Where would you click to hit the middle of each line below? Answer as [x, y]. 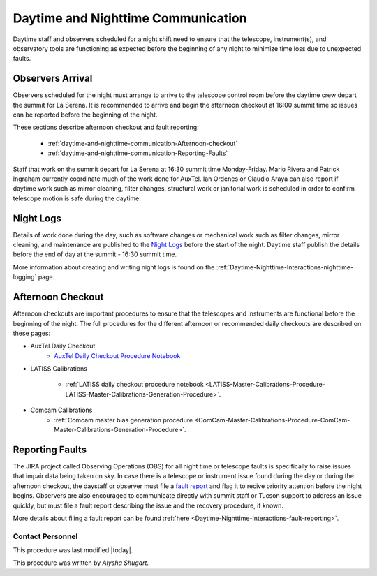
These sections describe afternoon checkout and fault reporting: [106, 127]
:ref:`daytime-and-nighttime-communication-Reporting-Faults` [138, 153]
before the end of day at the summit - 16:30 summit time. [95, 254]
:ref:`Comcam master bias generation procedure [124, 420]
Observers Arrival [53, 79]
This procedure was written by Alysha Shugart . [81, 563]
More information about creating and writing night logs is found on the [114, 267]
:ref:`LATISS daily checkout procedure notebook [134, 385]
